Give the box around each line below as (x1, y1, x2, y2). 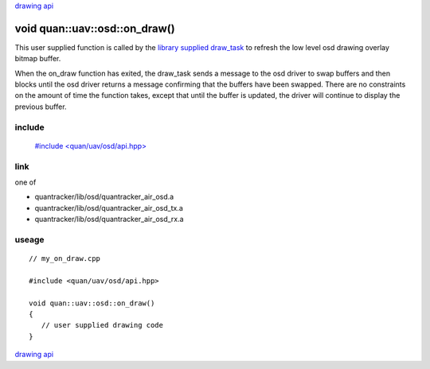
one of (14, 177, 37, 187)
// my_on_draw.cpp (29, 254, 101, 263)
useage (14, 234, 45, 245)
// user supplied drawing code (41, 320, 163, 330)
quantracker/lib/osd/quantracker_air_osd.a (34, 192, 174, 202)
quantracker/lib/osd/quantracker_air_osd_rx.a (34, 215, 184, 224)
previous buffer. (14, 102, 67, 111)
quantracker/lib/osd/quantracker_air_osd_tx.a (34, 203, 183, 212)
